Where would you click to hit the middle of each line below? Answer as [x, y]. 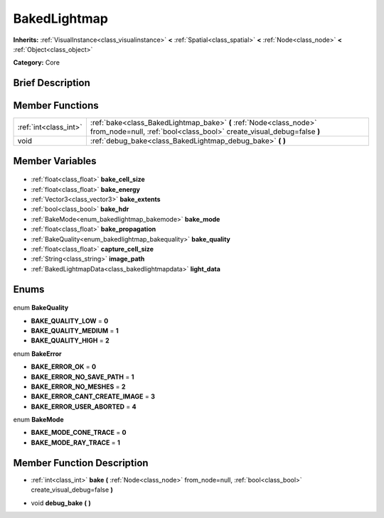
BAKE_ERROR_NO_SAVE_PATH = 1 [82, 377]
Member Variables [55, 161]
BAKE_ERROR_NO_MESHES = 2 [78, 387]
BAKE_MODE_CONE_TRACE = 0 [79, 433]
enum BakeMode [38, 420]
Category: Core [37, 63]
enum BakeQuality [41, 308]
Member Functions [56, 106]
